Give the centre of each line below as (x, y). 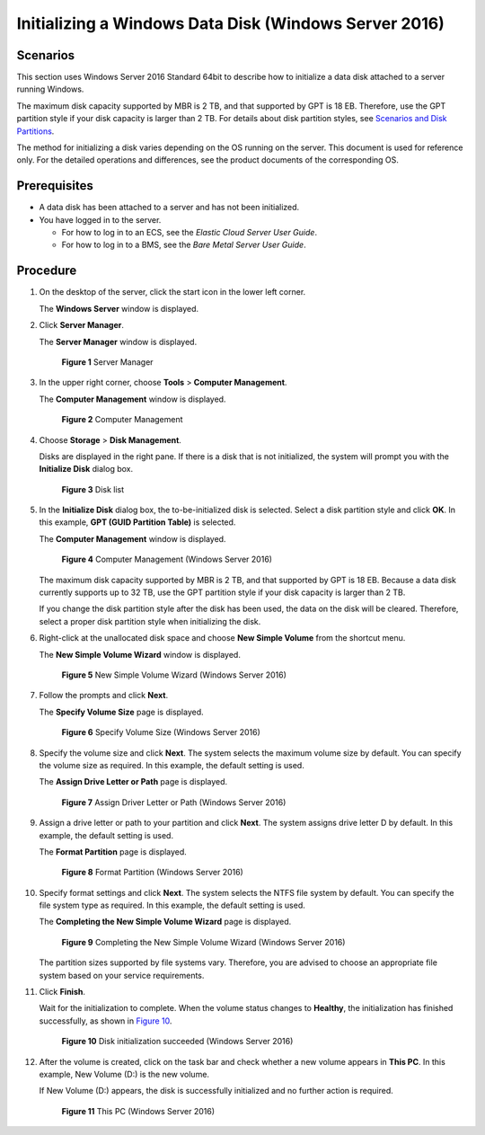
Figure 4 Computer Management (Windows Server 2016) (167, 559)
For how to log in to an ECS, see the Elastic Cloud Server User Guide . (190, 233)
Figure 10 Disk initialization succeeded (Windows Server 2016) (177, 1042)
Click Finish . (62, 992)
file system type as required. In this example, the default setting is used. (172, 905)
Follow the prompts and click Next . (104, 696)
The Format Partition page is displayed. (113, 851)
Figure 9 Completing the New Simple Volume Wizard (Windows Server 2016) (203, 942)
